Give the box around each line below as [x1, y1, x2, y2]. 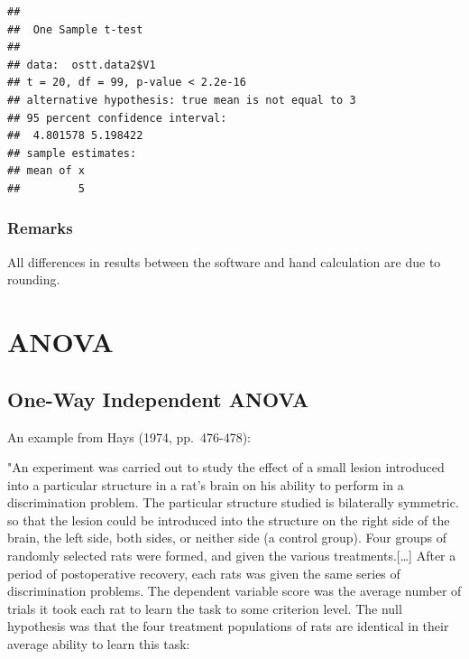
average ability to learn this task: [7, 635, 190, 654]
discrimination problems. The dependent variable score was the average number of [7, 581, 462, 600]
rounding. [7, 270, 60, 289]
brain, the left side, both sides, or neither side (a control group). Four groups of [7, 528, 447, 547]
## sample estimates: [7, 146, 137, 160]
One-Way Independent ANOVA [7, 385, 309, 413]
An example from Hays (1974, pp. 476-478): [7, 427, 252, 446]
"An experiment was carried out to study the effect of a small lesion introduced [7, 458, 445, 477]
